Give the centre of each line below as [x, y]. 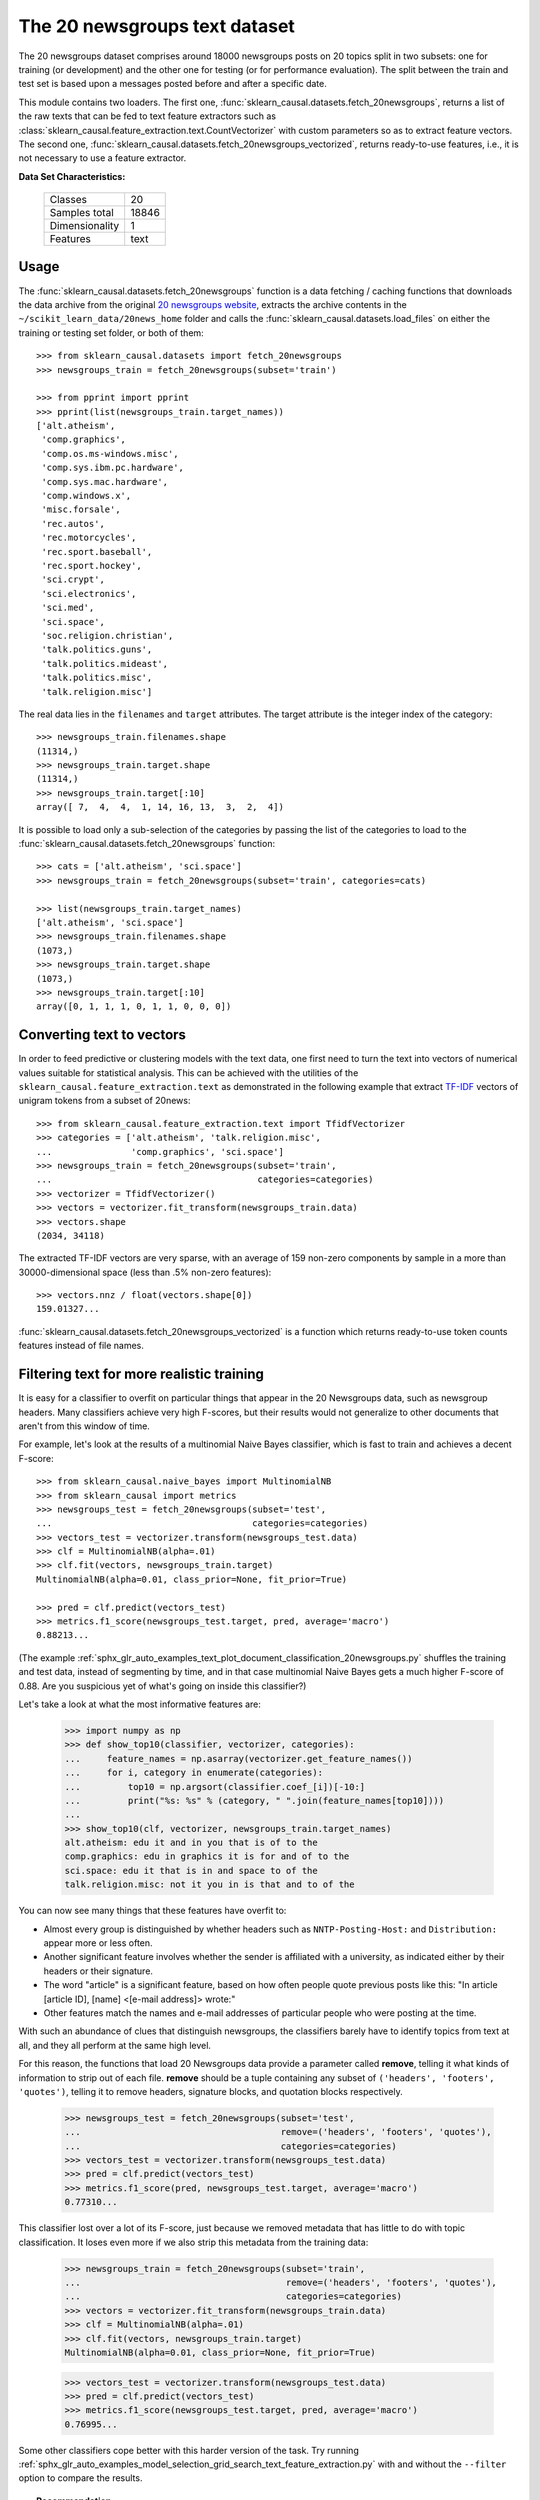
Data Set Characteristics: [72, 176]
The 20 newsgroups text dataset [156, 26]
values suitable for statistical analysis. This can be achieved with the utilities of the [188, 1072]
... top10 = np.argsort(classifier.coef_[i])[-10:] [215, 1786]
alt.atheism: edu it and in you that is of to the [191, 1843]
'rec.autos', [73, 523]
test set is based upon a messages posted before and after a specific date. [172, 84]
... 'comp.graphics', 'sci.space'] [160, 1151]
